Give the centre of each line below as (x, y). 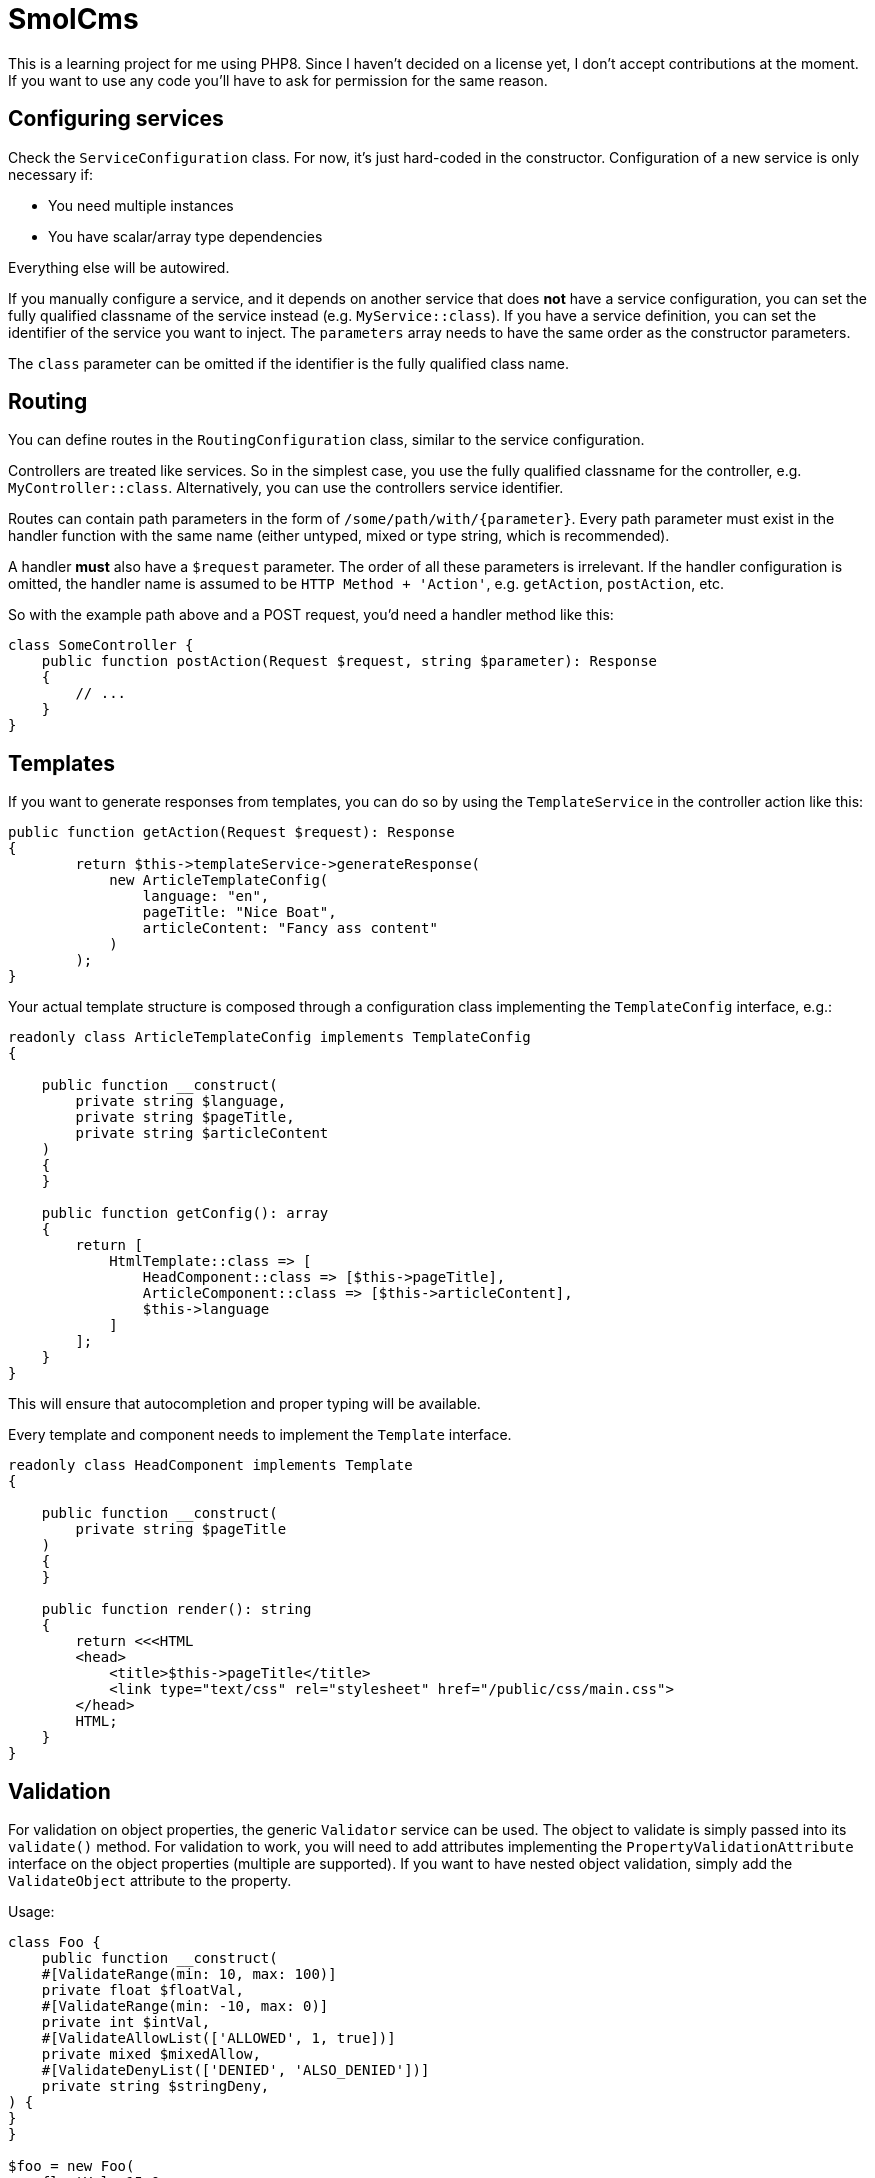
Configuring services (116, 119)
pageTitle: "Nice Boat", (239, 912)
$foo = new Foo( (71, 2166)
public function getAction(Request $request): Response (231, 832)
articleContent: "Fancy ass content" (290, 928)
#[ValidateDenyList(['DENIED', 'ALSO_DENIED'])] (235, 2070)
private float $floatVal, (143, 1990)
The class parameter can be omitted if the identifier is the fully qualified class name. (288, 363)
